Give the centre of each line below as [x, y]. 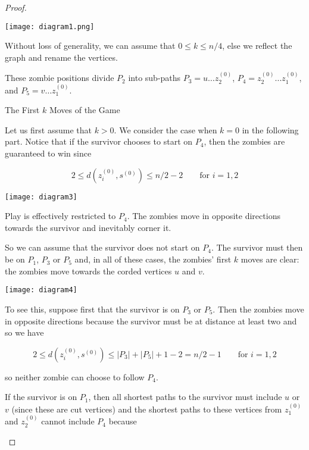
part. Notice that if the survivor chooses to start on [99, 141]
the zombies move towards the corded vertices [88, 271]
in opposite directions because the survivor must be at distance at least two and [151, 321]
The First [22, 110]
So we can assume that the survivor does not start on [102, 247]
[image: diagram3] [41, 197]
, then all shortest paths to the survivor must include [185, 397]
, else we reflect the [257, 46]
